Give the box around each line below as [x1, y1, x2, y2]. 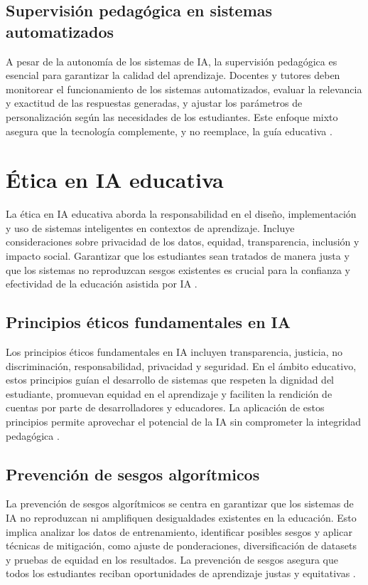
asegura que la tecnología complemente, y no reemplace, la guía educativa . [6, 123, 332, 138]
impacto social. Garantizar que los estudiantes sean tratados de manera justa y [6, 248, 350, 263]
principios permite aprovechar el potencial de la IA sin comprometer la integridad [6, 414, 362, 429]
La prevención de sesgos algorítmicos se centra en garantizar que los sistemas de [6, 496, 354, 511]
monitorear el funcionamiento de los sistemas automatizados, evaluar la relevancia [6, 81, 362, 96]
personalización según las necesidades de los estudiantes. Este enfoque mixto [6, 109, 338, 124]
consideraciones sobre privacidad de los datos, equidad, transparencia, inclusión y [6, 234, 359, 249]
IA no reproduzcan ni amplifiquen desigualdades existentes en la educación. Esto [6, 510, 357, 525]
